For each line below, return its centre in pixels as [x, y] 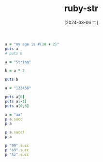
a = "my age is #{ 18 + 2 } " [32, 44]
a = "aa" [14, 115]
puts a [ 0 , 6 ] [17, 106]
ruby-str [81, 8]
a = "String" [18, 62]
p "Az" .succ [17, 155]
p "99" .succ [17, 146]
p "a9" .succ [17, 150]
